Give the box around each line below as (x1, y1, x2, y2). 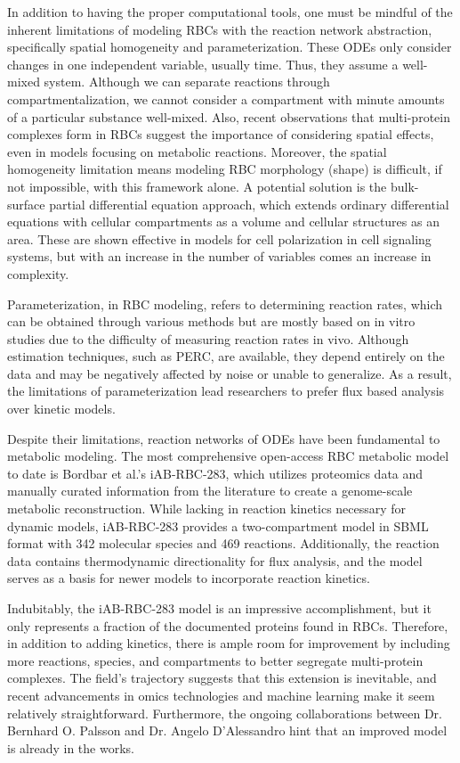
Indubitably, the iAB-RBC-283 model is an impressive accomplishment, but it (7, 599, 432, 617)
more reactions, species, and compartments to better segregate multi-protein (7, 651, 424, 669)
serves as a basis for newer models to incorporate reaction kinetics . (7, 569, 370, 587)
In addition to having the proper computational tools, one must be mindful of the (7, 3, 453, 21)
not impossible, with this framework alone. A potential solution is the (7, 176, 387, 195)
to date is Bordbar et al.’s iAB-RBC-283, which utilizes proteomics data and (7, 464, 424, 482)
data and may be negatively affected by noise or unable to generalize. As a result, (7, 364, 452, 382)
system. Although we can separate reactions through (44, 72, 330, 91)
